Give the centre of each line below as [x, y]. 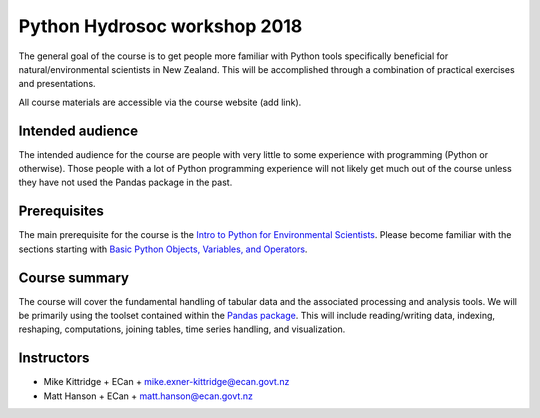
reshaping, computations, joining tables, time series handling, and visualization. [182, 329]
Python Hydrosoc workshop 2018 [160, 26]
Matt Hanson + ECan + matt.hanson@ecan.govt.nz [148, 396]
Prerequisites [61, 211]
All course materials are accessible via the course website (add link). [160, 102]
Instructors [54, 358]
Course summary [74, 277]
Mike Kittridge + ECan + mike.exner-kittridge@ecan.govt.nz [166, 382]
